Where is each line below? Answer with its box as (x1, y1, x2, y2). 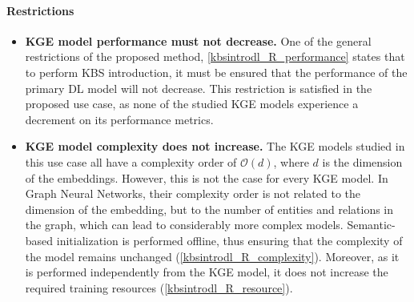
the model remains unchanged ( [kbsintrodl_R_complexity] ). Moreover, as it (25, 248, 400, 264)
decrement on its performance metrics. (25, 111, 214, 127)
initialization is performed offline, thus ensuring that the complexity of (56, 232, 403, 248)
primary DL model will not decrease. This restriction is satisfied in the (25, 79, 372, 96)
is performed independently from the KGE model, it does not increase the (25, 264, 388, 280)
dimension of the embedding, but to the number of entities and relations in (25, 200, 394, 217)
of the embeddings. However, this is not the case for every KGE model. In (25, 169, 388, 186)
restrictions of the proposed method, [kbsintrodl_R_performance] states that (25, 48, 405, 65)
